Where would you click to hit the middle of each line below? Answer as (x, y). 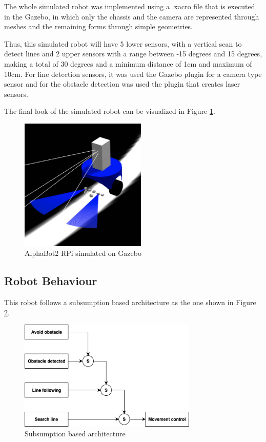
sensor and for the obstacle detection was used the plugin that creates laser (122, 84)
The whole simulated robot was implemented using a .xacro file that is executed (130, 6)
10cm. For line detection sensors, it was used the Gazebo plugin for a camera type (133, 74)
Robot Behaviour (51, 281)
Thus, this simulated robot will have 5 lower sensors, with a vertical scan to (123, 43)
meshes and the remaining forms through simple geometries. (99, 26)
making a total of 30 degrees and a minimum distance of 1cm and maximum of (128, 63)
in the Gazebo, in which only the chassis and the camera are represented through (132, 16)
